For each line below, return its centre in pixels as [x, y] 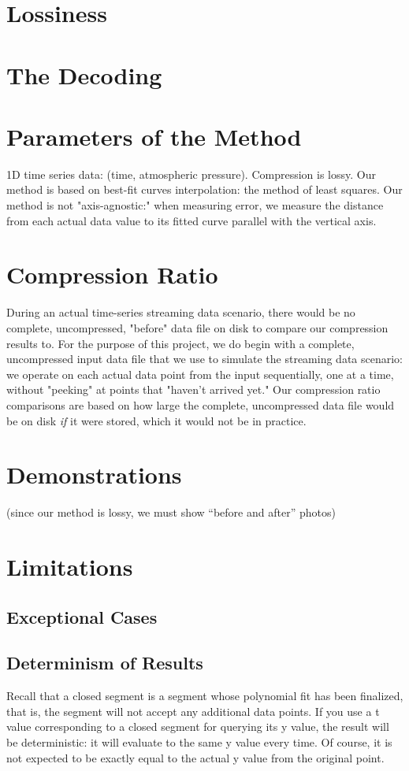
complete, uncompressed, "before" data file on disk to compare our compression [197, 327]
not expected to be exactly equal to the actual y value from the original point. [195, 757]
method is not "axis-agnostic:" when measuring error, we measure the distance [195, 205]
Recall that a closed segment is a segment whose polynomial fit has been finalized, [205, 696]
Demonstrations [94, 474]
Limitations [70, 567]
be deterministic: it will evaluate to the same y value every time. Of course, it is [199, 741]
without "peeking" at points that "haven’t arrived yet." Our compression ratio [193, 389]
